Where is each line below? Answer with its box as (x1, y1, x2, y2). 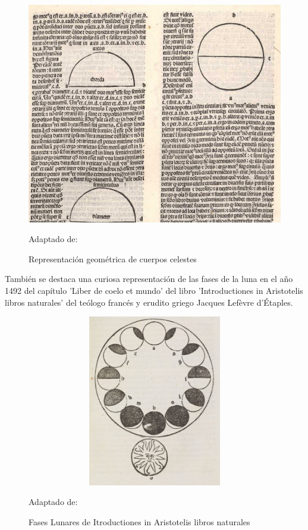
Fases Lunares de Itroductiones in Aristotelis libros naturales (29, 515, 250, 528)
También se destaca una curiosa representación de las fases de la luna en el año (5, 272, 293, 285)
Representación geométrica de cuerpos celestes (29, 252, 197, 265)
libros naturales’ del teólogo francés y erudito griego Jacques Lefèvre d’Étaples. (5, 296, 293, 308)
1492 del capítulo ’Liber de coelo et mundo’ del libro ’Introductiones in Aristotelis (5, 284, 303, 296)
